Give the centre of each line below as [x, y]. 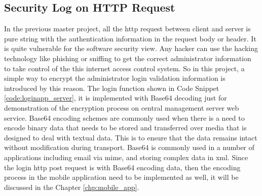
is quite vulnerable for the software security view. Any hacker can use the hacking [131, 48]
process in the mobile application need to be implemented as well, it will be [121, 177]
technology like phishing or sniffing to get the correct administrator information [128, 58]
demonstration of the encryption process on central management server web [122, 107]
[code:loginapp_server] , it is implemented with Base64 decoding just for [116, 98]
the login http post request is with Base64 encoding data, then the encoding [122, 167]
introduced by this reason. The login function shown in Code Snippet [112, 88]
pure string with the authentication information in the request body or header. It [130, 38]
